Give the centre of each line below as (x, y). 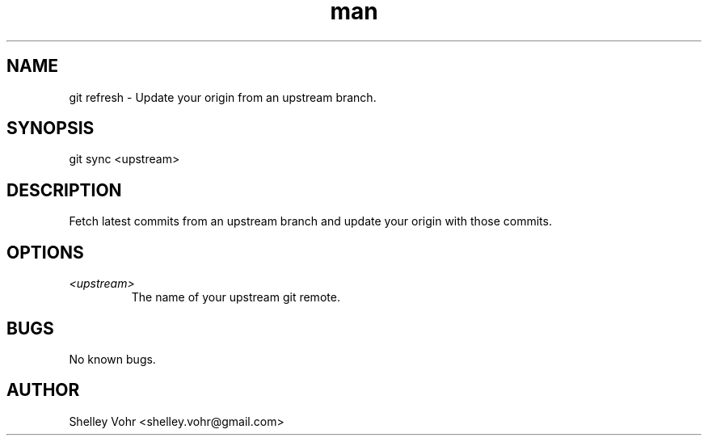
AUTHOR (43, 390)
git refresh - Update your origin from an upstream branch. (223, 97)
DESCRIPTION (64, 190)
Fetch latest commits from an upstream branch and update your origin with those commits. (310, 221)
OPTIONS (45, 252)
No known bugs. (112, 359)
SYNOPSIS (51, 128)
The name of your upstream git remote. (236, 297)
